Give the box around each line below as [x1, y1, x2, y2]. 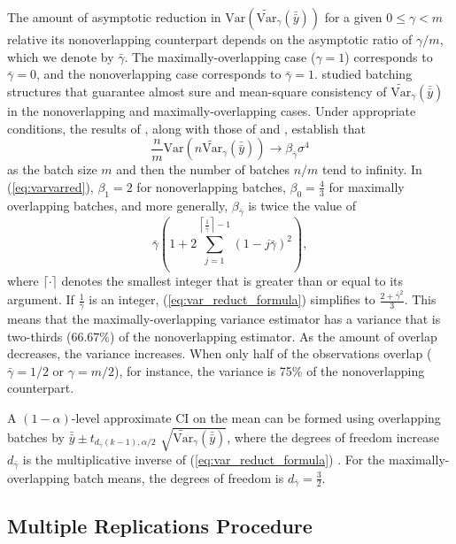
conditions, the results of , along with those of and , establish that [7, 119, 366, 137]
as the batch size [7, 160, 97, 179]
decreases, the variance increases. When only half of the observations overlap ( [7, 344, 432, 363]
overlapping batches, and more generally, [7, 195, 228, 214]
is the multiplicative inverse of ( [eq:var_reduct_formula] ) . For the [22, 450, 385, 469]
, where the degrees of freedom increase [227, 427, 439, 446]
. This [404, 290, 437, 309]
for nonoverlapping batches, [136, 177, 286, 195]
